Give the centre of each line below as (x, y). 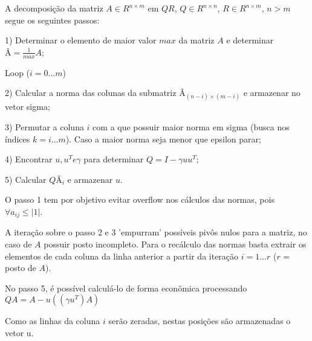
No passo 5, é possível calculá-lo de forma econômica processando (126, 288)
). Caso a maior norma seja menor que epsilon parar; (163, 139)
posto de (21, 268)
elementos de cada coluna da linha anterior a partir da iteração (122, 256)
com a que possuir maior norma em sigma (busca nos (191, 126)
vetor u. (19, 332)
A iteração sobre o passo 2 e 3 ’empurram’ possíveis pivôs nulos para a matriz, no (156, 232)
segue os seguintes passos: (52, 20)
